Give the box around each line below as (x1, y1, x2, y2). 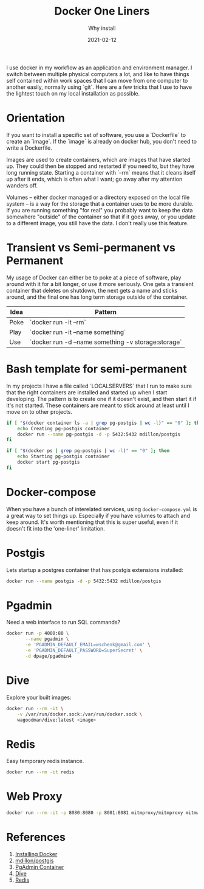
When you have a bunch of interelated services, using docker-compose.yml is (6, 505, 197, 512)
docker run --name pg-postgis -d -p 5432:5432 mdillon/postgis (17, 431, 181, 438)
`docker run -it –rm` (29, 318, 86, 326)
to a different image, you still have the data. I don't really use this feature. (6, 219, 189, 226)
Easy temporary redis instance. (6, 758, 84, 765)
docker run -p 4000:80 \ (6, 630, 69, 636)
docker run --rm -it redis (6, 769, 75, 775)
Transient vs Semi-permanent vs (6, 241, 176, 255)
